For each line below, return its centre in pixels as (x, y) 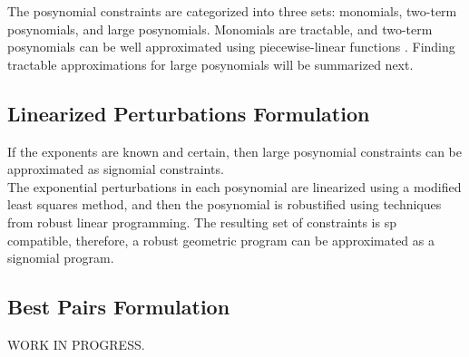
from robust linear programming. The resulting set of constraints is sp (202, 222)
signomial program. (61, 258)
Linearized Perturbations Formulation (189, 113)
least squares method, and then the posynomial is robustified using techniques (225, 204)
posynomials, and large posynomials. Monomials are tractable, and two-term (220, 29)
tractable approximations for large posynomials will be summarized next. (210, 64)
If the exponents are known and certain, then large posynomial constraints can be (234, 151)
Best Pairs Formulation (119, 307)
